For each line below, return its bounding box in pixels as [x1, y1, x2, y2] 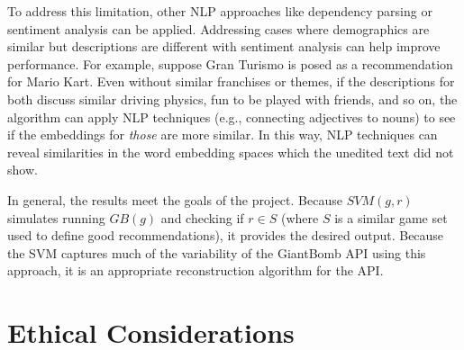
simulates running [7, 208, 105, 227]
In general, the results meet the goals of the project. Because [7, 190, 342, 209]
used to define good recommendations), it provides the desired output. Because [7, 226, 444, 245]
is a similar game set [334, 208, 448, 227]
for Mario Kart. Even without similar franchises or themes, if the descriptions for [7, 72, 455, 91]
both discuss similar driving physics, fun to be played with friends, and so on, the [7, 89, 458, 108]
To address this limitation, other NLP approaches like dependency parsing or [7, 2, 432, 20]
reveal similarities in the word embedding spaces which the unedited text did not [7, 142, 454, 161]
